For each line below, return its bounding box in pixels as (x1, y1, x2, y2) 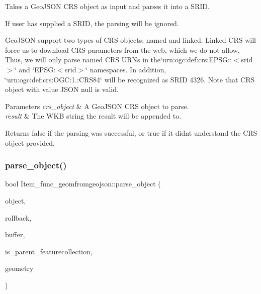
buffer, (5, 229, 25, 240)
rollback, (5, 212, 32, 223)
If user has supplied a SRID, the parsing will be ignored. (5, 18, 179, 28)
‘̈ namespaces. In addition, (85, 64, 166, 74)
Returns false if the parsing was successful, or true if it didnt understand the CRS (5, 127, 257, 138)
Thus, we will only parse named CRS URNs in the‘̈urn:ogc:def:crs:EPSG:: (5, 54, 232, 65)
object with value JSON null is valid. (5, 84, 119, 94)
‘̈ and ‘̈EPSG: (14, 64, 56, 74)
